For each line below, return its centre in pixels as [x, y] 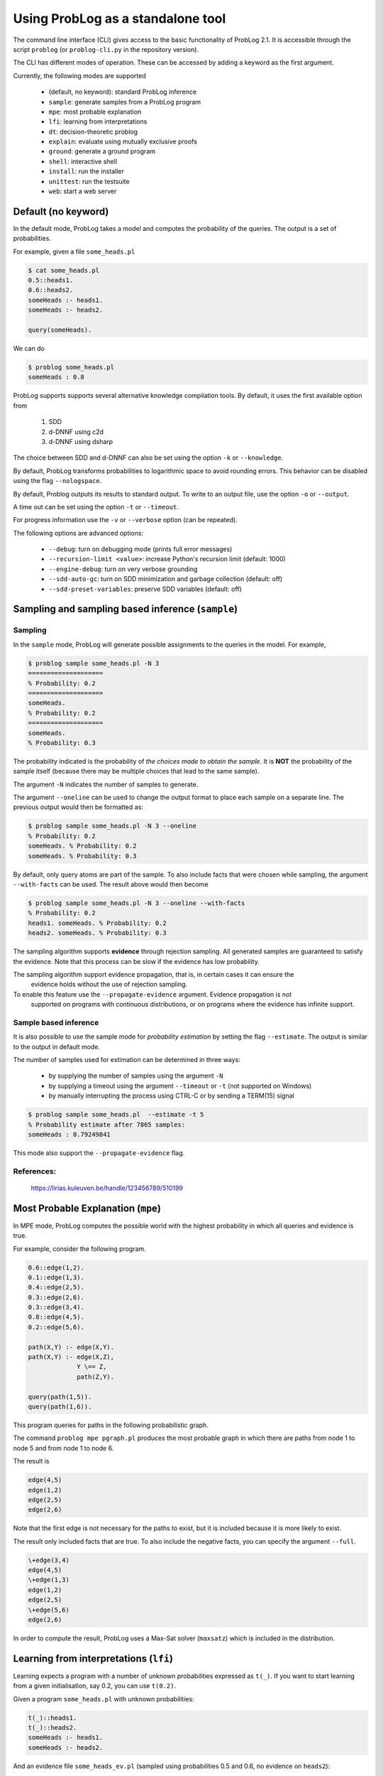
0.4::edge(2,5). [56, 1287]
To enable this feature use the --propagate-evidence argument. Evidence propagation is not [152, 994]
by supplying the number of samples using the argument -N [136, 1076]
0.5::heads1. [51, 280]
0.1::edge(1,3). [56, 1277]
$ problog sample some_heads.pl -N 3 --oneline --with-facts [137, 903]
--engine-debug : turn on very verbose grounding [123, 569]
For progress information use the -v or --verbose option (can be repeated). [125, 520]
